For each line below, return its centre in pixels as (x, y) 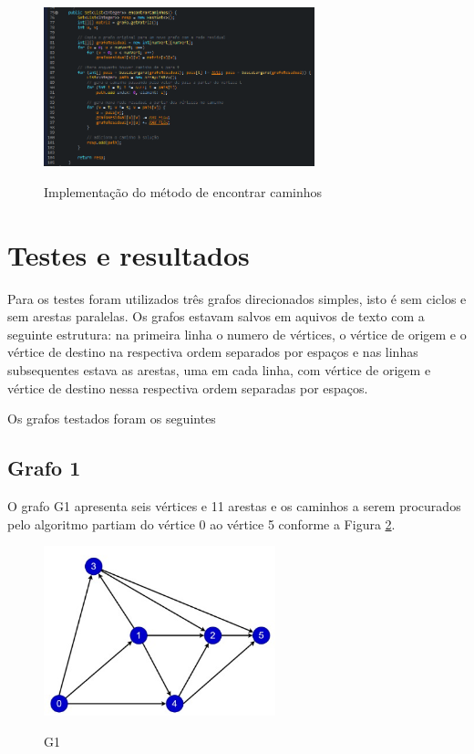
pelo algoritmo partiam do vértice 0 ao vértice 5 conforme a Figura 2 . (201, 524)
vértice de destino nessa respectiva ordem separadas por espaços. (188, 387)
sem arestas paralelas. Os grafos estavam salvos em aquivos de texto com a (216, 316)
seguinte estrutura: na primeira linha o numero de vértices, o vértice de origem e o (237, 334)
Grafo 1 (44, 468)
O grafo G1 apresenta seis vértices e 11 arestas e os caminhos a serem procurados (234, 506)
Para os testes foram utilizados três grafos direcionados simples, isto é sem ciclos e (237, 298)
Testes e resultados (129, 254)
